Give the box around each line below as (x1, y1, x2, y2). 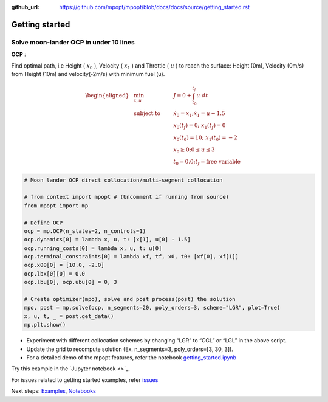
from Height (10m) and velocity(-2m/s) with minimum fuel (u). (11, 70, 165, 77)
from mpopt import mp (24, 202, 89, 209)
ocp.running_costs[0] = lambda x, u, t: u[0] (24, 244, 162, 252)
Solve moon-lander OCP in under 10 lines (11, 38, 135, 46)
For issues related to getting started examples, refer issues (11, 376, 159, 383)
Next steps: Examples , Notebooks (11, 387, 97, 395)
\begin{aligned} (85, 92, 129, 99)
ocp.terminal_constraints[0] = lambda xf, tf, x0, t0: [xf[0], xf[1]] (24, 253, 239, 260)
